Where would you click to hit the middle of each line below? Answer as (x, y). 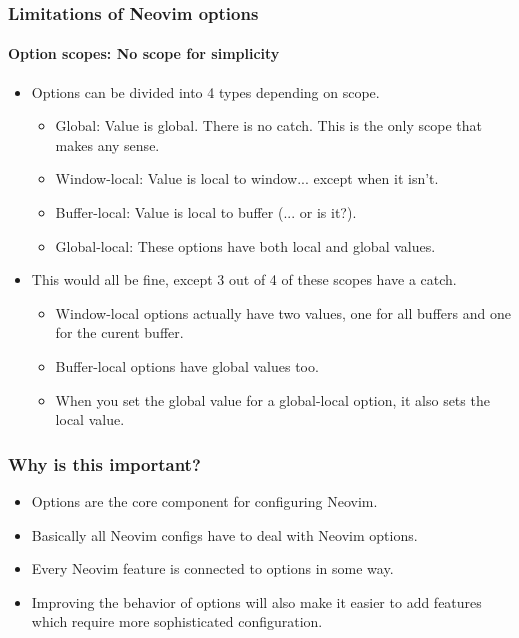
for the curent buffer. (119, 332)
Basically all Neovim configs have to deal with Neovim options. (224, 534)
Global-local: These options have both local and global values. (245, 245)
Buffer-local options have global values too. (187, 365)
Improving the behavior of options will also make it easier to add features (256, 601)
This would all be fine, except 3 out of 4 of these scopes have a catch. (244, 279)
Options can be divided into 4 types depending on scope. (205, 91)
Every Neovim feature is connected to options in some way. (212, 568)
